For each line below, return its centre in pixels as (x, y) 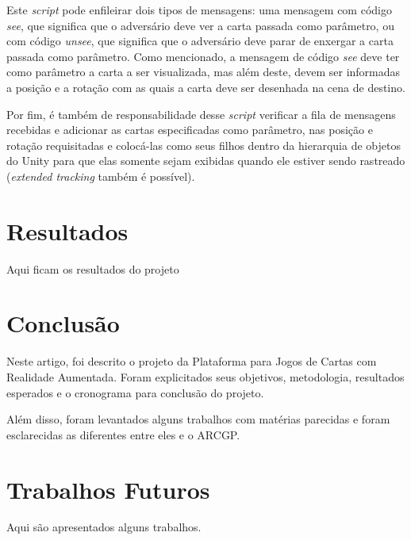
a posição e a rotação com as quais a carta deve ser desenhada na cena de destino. (206, 87)
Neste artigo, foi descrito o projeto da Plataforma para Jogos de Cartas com (192, 361)
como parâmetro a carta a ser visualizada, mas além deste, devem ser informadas (204, 72)
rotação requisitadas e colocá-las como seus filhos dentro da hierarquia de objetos (204, 145)
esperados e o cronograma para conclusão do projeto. (135, 392)
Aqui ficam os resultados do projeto (93, 268)
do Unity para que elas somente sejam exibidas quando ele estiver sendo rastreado (206, 161)
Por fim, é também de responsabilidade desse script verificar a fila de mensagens (201, 114)
